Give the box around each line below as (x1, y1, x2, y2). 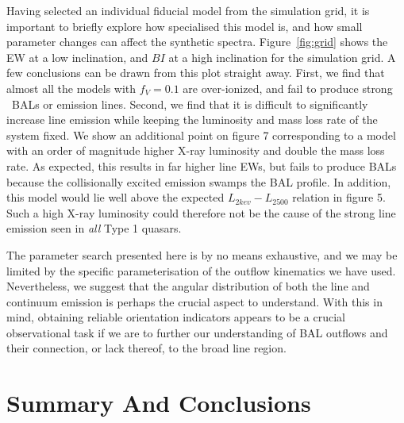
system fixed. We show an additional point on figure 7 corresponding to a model (6, 126, 396, 143)
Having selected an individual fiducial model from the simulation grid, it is (6, 2, 370, 18)
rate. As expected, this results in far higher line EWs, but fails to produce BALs (6, 157, 397, 174)
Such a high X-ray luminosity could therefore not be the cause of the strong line (6, 204, 396, 221)
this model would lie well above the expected (6, 189, 225, 206)
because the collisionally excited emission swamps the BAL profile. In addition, (6, 173, 391, 190)
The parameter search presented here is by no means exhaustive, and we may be (6, 246, 398, 263)
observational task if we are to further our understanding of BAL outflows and (6, 324, 388, 340)
